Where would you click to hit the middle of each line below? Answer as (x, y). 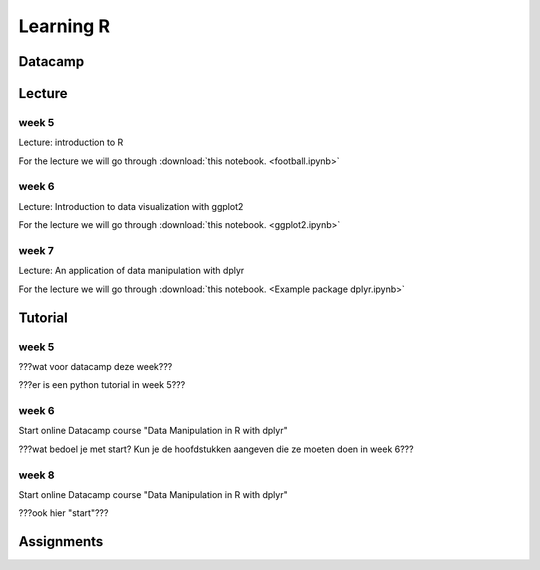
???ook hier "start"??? (63, 513)
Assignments (61, 541)
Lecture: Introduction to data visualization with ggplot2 (131, 206)
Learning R (64, 26)
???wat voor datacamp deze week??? (95, 366)
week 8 (36, 475)
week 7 (36, 251)
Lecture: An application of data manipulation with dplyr (131, 271)
